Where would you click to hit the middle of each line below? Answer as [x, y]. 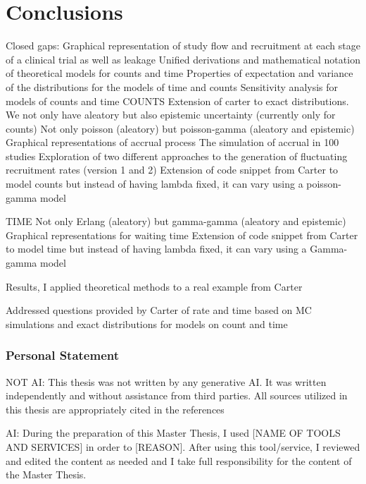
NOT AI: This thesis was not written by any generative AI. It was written [166, 381]
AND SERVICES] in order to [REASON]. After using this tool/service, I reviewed [183, 447]
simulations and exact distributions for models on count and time [147, 323]
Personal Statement [63, 355]
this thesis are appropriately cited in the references [115, 409]
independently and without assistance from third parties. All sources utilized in [177, 395]
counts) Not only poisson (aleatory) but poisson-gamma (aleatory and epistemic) [180, 128]
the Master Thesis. [46, 474]
